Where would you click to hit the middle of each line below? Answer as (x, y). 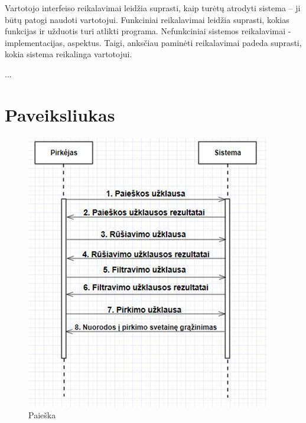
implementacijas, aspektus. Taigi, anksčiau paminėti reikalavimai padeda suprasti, (153, 42)
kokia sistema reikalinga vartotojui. (69, 54)
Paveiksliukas (60, 114)
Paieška (42, 415)
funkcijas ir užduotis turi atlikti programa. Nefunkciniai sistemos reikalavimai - (148, 31)
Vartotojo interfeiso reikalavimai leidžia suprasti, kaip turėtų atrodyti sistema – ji (153, 8)
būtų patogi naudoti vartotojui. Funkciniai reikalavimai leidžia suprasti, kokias (147, 19)
